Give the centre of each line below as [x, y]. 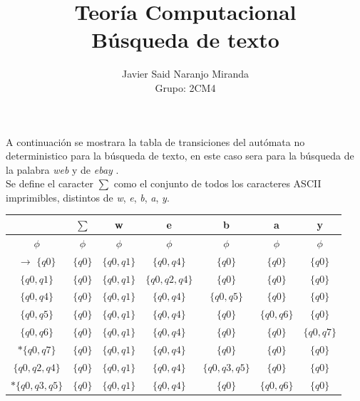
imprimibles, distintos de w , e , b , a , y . [88, 197]
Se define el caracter [50, 183]
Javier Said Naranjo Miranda [185, 74]
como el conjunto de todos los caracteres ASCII [217, 183]
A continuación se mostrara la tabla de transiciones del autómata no [155, 141]
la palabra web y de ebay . [62, 169]
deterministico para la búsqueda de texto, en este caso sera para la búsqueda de [180, 156]
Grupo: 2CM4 [185, 87]
